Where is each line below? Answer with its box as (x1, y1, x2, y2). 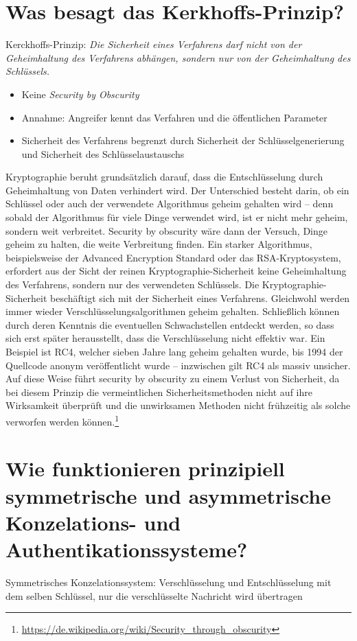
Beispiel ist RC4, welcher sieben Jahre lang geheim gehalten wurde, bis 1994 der (5, 345, 343, 358)
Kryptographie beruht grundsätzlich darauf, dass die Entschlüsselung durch (5, 170, 323, 184)
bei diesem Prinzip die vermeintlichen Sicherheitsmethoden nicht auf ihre (5, 384, 312, 399)
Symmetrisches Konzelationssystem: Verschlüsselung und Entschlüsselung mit (5, 574, 332, 589)
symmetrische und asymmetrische (5, 481, 331, 509)
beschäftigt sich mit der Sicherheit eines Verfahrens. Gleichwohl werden (49, 290, 350, 305)
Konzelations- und (5, 508, 181, 536)
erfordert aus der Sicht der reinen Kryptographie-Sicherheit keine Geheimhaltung (5, 264, 347, 278)
